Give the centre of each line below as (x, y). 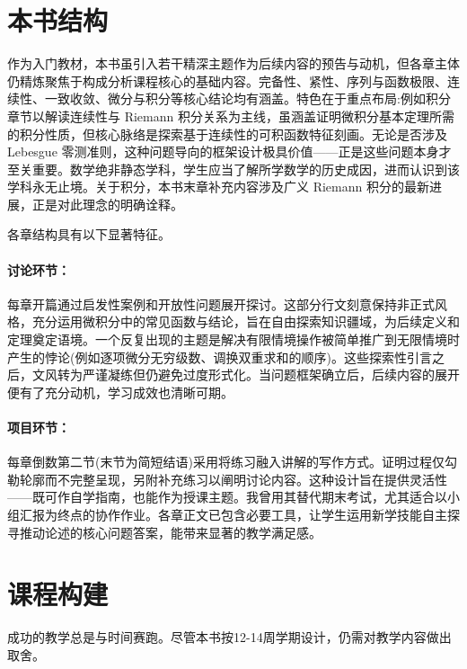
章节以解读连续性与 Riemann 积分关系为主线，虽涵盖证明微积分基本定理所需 (231, 116)
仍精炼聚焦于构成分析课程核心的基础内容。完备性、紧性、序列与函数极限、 (227, 80)
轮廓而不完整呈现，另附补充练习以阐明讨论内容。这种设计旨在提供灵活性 (233, 479)
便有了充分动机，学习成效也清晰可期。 (120, 392)
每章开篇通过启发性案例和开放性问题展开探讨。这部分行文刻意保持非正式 (221, 303)
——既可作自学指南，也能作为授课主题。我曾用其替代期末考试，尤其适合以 (227, 497)
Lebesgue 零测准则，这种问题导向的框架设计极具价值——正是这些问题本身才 (229, 152)
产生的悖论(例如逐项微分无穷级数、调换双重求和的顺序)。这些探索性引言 (220, 357)
